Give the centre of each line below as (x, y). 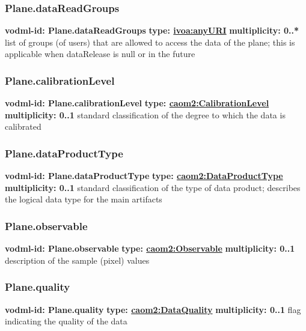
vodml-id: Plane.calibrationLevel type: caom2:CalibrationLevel (137, 103)
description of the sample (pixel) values (77, 260)
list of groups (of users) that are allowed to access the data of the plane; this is (150, 42)
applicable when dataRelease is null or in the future (100, 54)
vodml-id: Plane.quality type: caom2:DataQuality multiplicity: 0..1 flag (153, 309)
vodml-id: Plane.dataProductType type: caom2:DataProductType (144, 176)
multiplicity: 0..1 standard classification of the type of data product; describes (153, 187)
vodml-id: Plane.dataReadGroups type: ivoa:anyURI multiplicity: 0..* (152, 30)
